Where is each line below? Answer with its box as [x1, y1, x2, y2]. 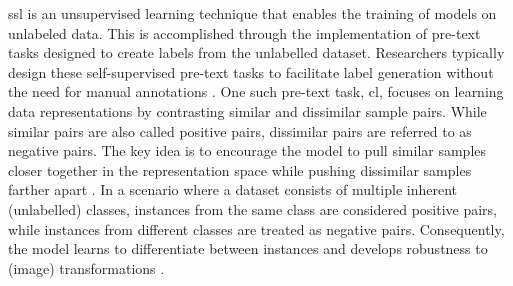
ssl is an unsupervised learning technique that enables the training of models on [8, 3, 497, 23]
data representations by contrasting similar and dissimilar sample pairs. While [8, 100, 487, 121]
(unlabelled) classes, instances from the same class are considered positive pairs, [8, 198, 498, 219]
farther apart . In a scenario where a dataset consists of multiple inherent [8, 179, 457, 200]
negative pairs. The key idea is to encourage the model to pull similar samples [8, 140, 487, 161]
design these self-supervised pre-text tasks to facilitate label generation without [8, 61, 494, 82]
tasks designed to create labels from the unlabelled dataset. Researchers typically [8, 42, 505, 63]
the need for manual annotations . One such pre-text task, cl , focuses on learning [8, 81, 504, 102]
